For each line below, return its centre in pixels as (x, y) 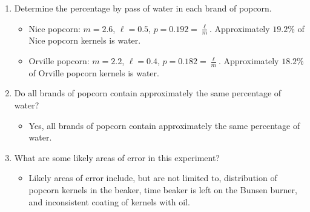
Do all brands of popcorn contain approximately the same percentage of (148, 93)
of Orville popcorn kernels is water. (94, 72)
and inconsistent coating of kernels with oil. (109, 201)
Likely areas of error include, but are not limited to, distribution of (153, 178)
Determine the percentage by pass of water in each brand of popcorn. (143, 8)
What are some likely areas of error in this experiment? (117, 157)
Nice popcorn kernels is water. (85, 40)
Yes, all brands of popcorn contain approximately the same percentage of (164, 125)
